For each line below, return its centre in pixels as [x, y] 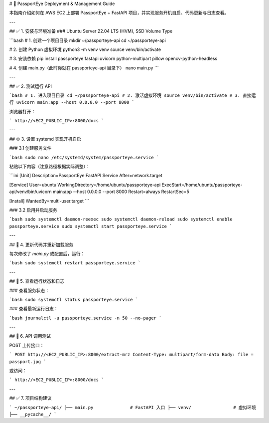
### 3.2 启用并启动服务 [33, 210]
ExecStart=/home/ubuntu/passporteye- [202, 185]
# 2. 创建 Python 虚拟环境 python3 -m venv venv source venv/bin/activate [85, 49]
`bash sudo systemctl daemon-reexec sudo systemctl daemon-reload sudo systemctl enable [121, 219]
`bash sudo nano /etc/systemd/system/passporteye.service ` [84, 157]
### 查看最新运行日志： [34, 309]
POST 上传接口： [27, 345]
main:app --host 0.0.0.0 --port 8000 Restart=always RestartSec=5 [121, 192]
